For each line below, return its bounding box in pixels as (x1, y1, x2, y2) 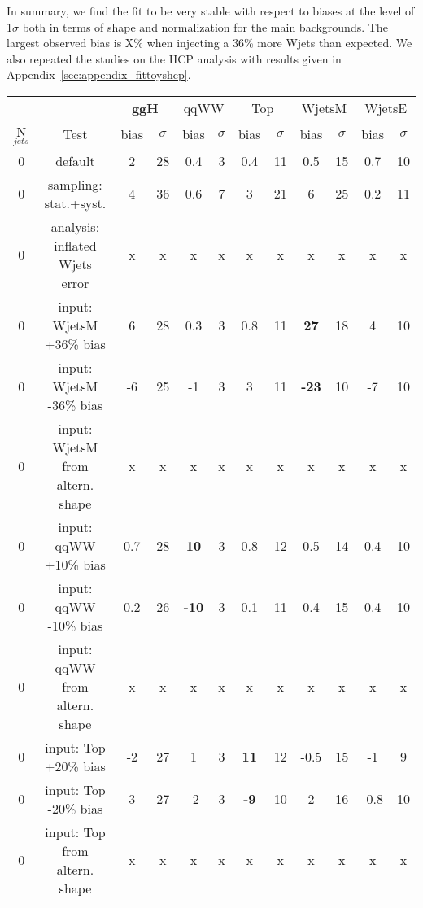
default (55, 151, 95, 170)
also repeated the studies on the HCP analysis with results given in (7, 50, 342, 67)
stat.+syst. (44, 193, 107, 212)
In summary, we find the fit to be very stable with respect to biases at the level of (7, 2, 415, 19)
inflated (54, 235, 97, 255)
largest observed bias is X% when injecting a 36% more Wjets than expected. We (7, 34, 412, 51)
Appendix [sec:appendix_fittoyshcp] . (7, 66, 191, 83)
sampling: (48, 174, 102, 194)
